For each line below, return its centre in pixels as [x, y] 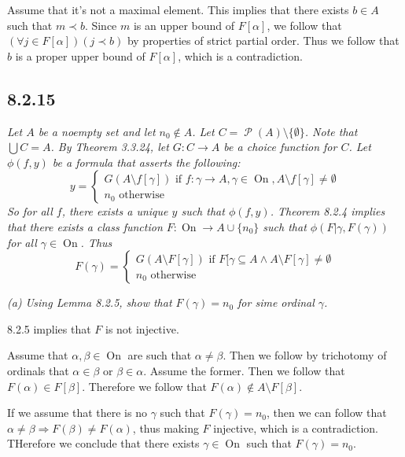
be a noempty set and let [97, 131]
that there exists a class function [85, 226]
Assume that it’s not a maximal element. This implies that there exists [178, 9]
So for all [30, 211]
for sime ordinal [276, 302]
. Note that [331, 131]
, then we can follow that [326, 413]
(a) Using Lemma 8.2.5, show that [90, 302]
